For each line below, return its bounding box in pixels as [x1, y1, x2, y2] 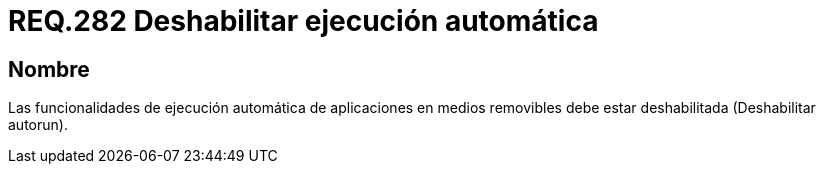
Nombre [8, 56, 90, 82]
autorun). [8, 116, 68, 134]
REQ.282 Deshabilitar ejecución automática [8, 4, 599, 38]
